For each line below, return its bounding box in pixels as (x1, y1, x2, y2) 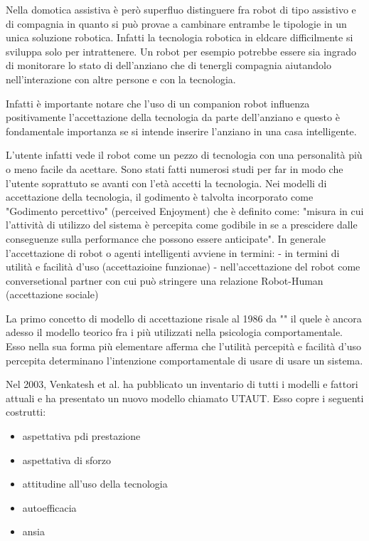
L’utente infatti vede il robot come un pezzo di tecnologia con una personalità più (6, 147, 363, 162)
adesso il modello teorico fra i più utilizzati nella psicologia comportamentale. (6, 325, 343, 340)
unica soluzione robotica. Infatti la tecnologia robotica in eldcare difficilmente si (6, 30, 353, 45)
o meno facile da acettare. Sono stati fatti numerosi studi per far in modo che (6, 161, 343, 176)
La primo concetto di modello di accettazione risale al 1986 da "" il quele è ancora (6, 310, 362, 325)
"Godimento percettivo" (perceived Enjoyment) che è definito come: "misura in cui (6, 203, 364, 218)
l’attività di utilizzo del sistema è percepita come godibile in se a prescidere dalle (6, 217, 358, 232)
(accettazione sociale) (6, 287, 99, 302)
